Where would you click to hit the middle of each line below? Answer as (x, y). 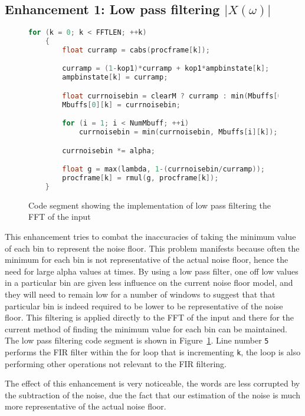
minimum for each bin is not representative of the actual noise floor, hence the (147, 260)
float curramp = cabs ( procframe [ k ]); (136, 50)
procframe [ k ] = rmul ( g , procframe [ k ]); (140, 178)
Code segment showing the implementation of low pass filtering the (150, 205)
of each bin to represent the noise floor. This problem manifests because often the (152, 248)
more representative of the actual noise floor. (86, 406)
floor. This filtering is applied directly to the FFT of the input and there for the (150, 317)
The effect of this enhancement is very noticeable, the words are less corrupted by (152, 383)
